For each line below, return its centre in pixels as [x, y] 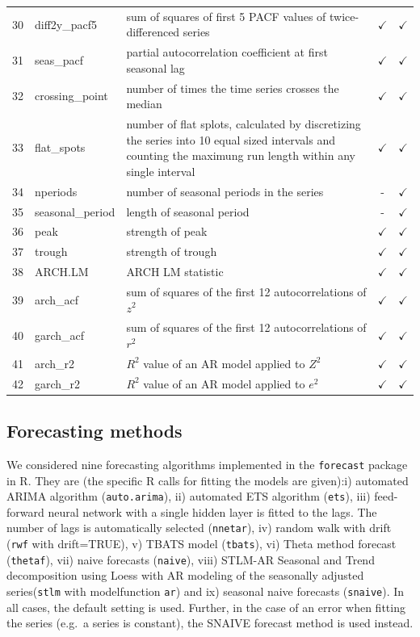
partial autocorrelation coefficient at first [227, 52]
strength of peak [167, 231]
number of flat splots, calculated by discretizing [244, 124]
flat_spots [60, 147]
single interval [161, 171]
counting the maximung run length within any [241, 155]
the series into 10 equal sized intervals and [231, 139]
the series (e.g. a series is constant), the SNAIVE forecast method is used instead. [210, 623]
